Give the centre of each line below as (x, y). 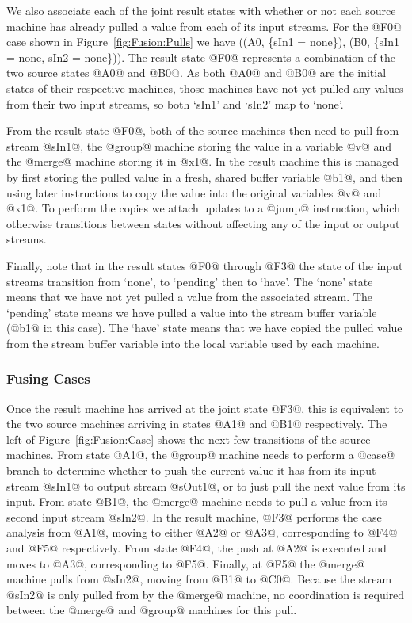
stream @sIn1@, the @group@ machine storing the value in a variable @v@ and (199, 145)
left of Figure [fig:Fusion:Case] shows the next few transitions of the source (189, 439)
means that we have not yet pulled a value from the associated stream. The (189, 297)
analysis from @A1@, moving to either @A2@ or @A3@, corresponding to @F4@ (202, 532)
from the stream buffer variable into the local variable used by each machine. (193, 343)
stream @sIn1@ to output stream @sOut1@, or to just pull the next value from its (206, 485)
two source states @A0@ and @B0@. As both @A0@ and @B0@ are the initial (196, 73)
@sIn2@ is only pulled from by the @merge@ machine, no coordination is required (206, 594)
